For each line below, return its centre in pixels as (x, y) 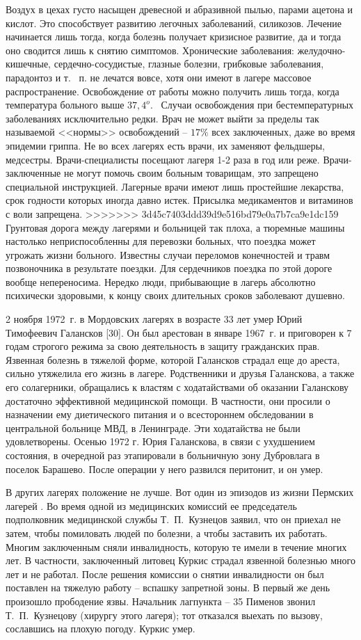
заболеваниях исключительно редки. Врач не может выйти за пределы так (162, 118)
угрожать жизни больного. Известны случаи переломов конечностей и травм (168, 254)
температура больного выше (65, 105)
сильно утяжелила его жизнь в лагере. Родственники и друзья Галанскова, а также (180, 373)
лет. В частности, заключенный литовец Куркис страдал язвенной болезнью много (180, 560)
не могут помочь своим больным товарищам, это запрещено (191, 173)
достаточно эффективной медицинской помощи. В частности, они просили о (168, 400)
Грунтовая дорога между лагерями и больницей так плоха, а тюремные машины (175, 227)
